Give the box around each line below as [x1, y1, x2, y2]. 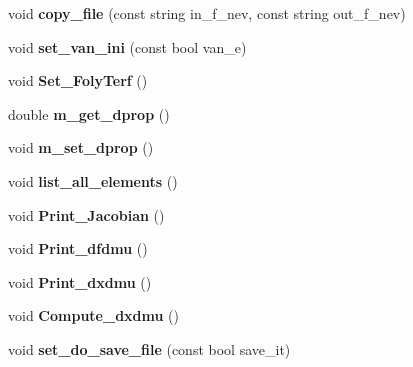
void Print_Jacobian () [8, 204, 165, 225]
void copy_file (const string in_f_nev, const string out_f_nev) [8, 3, 406, 23]
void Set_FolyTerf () [8, 70, 148, 91]
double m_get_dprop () [8, 103, 170, 124]
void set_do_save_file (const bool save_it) [8, 338, 291, 359]
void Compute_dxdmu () [8, 305, 179, 326]
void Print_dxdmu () [8, 271, 152, 292]
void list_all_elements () [8, 170, 178, 191]
